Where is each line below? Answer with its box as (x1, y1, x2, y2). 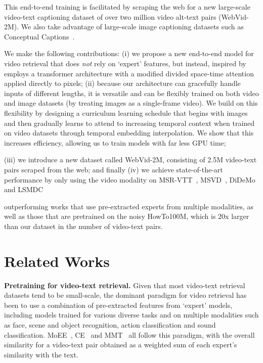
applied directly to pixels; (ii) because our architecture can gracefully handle (4, 78, 241, 88)
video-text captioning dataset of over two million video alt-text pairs (4, 11, 216, 22)
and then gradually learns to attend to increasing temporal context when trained (4, 117, 255, 128)
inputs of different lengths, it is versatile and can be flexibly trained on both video (4, 87, 259, 98)
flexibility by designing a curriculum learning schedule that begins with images (4, 107, 248, 118)
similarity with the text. (4, 349, 78, 359)
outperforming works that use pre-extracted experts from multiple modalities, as (4, 201, 253, 211)
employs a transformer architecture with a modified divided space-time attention (4, 68, 254, 78)
